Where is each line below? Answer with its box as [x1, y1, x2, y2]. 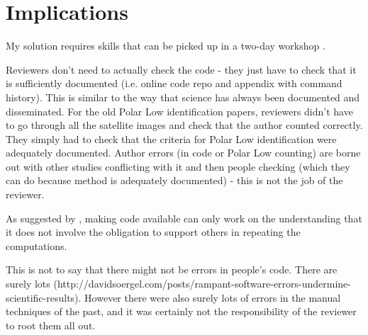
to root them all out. [6, 317, 96, 332]
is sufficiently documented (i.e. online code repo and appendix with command [6, 76, 342, 91]
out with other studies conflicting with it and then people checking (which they [6, 159, 350, 174]
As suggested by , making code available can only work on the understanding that [6, 210, 362, 225]
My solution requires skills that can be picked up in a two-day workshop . [6, 38, 325, 53]
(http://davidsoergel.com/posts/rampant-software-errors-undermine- [53, 276, 351, 291]
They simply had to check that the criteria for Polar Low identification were [6, 131, 337, 146]
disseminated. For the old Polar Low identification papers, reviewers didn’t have [6, 103, 353, 118]
